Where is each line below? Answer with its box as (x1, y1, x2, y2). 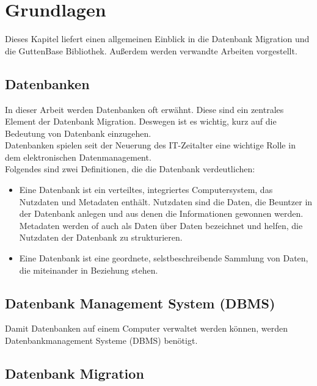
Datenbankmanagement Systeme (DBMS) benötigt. (5, 334, 198, 347)
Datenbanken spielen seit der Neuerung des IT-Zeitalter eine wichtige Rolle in (5, 139, 296, 151)
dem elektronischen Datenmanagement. (5, 150, 151, 163)
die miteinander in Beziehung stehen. (19, 263, 158, 276)
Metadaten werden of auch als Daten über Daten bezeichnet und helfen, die (19, 219, 303, 231)
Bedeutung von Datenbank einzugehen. (5, 126, 151, 139)
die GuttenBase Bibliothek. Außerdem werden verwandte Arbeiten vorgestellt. (5, 44, 297, 57)
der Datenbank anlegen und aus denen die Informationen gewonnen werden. (19, 207, 304, 220)
